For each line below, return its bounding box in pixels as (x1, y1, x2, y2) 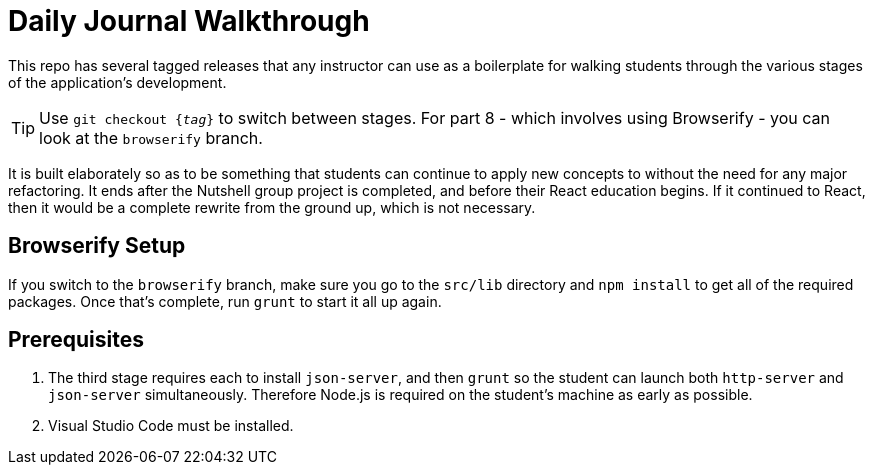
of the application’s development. (8, 73, 227, 91)
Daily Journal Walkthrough (8, 4, 370, 38)
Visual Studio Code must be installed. (48, 417, 294, 435)
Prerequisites (8, 327, 144, 353)
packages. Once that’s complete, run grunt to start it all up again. (8, 292, 442, 310)
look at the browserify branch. (39, 127, 263, 148)
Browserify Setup (8, 233, 186, 259)
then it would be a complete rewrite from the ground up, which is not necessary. (8, 198, 536, 216)
